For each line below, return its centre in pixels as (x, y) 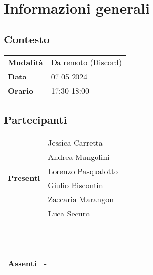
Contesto (27, 39)
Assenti (22, 263)
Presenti (24, 178)
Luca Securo (69, 213)
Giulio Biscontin (76, 185)
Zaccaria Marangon (81, 199)
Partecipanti (36, 119)
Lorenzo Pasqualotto (83, 171)
